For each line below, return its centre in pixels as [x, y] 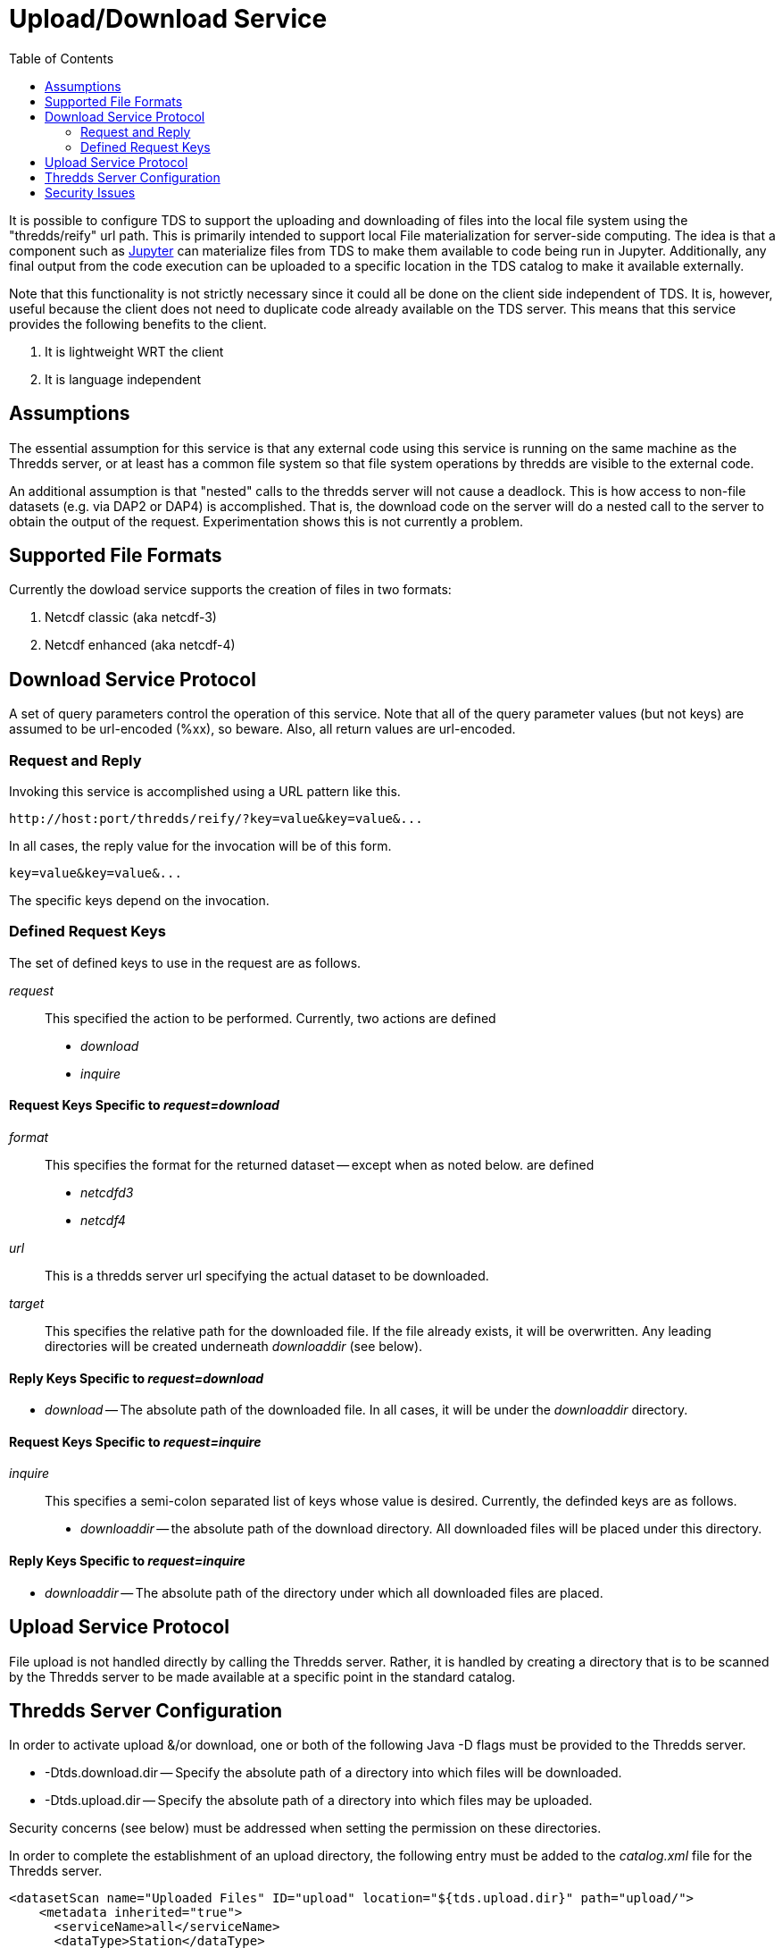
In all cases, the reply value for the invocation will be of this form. [200, 846]
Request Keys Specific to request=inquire [135, 1441]
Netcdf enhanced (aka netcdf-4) [140, 645]
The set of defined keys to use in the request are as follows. [185, 962]
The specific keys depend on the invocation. [139, 901]
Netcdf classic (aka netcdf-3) [131, 617]
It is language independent [123, 379]
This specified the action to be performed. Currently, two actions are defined [270, 1018]
